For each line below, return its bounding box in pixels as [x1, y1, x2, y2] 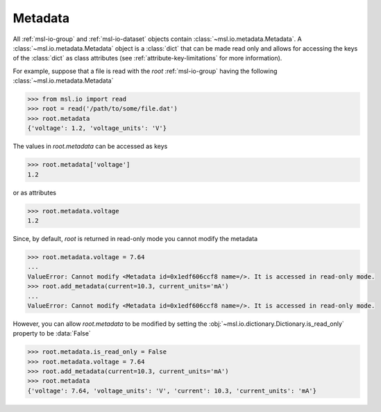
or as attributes [12, 188, 57, 197]
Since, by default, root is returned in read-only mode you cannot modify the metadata [12, 234, 258, 242]
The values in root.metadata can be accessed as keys [12, 142, 168, 151]
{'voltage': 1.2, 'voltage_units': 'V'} [27, 124, 167, 132]
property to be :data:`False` [12, 329, 92, 338]
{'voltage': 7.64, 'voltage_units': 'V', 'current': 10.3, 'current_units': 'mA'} [27, 386, 317, 395]
